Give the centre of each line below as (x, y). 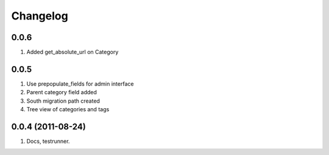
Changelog (40, 16)
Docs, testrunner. (48, 141)
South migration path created (63, 101)
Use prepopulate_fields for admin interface (80, 84)
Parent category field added (62, 92)
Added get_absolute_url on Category (73, 52)
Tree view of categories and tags (68, 109)
